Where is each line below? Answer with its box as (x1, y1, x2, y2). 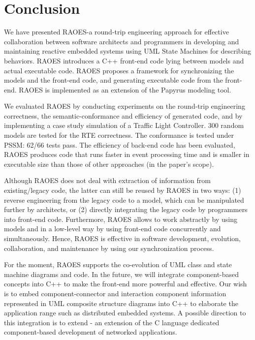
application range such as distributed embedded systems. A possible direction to (4, 308, 246, 318)
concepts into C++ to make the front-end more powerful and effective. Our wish (4, 278, 247, 289)
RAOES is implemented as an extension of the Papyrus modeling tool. (19, 84, 231, 94)
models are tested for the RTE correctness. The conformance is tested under (4, 130, 234, 140)
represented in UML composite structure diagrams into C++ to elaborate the (4, 298, 238, 308)
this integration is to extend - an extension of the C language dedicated (4, 317, 220, 327)
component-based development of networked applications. (4, 327, 177, 337)
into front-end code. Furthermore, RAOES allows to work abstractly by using (4, 214, 237, 224)
